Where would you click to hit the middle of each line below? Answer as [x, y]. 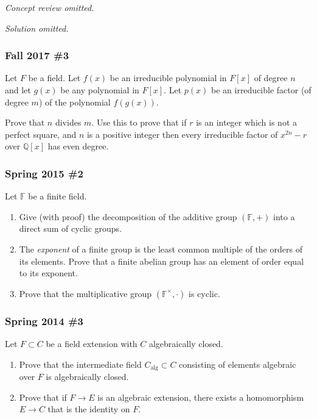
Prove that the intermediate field [80, 364]
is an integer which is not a [247, 122]
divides [68, 122]
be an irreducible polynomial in [168, 78]
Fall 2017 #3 [37, 55]
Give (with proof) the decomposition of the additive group [128, 216]
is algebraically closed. [87, 377]
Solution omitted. [37, 28]
